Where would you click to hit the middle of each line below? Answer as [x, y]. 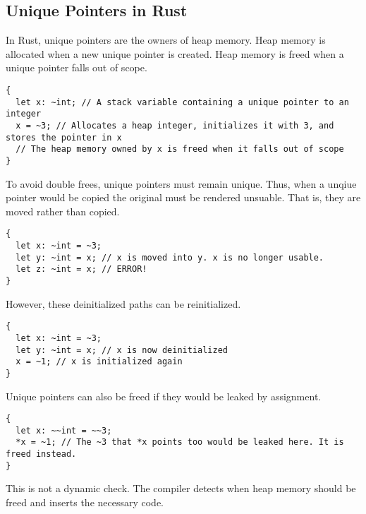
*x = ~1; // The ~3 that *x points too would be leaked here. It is [180, 442]
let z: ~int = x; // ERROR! [81, 269]
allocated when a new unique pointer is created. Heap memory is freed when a [175, 53]
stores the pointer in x [64, 137]
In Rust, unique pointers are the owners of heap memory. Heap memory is [166, 40]
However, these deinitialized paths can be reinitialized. [123, 303]
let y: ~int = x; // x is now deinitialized [122, 350]
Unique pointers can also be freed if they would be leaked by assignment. [164, 396]
